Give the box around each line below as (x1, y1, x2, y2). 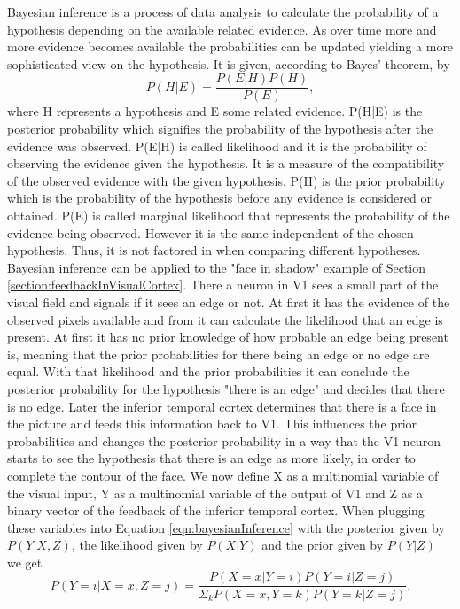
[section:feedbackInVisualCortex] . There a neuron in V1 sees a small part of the (7, 275, 439, 294)
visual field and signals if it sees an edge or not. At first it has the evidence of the (7, 292, 450, 311)
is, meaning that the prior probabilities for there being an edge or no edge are (7, 344, 430, 363)
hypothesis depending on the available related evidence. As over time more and (7, 19, 437, 38)
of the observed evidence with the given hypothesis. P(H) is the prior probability (7, 171, 446, 189)
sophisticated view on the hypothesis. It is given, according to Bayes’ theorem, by (7, 54, 450, 73)
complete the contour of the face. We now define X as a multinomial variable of (7, 466, 439, 484)
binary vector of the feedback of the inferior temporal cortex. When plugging (7, 501, 425, 520)
